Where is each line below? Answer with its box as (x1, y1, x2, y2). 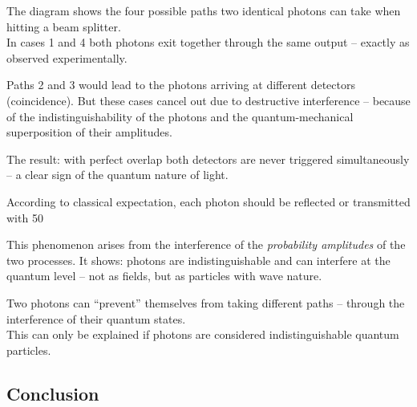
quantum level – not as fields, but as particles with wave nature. (6, 267, 322, 284)
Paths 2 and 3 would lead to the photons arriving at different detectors (6, 76, 355, 93)
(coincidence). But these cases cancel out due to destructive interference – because (6, 92, 411, 108)
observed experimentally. (6, 49, 128, 66)
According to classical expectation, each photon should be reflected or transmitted (6, 193, 411, 210)
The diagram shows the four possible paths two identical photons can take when (6, 2, 401, 18)
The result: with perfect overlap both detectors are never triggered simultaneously (6, 150, 410, 167)
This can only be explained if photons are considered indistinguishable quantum (6, 326, 399, 343)
